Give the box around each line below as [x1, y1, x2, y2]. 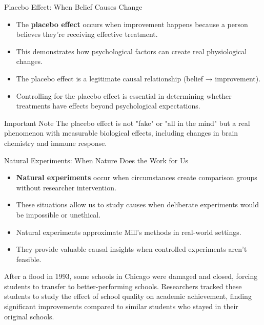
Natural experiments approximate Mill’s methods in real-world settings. [16, 226, 241, 237]
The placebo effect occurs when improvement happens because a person [16, 18, 248, 29]
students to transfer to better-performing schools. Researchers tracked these [4, 280, 242, 291]
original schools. [4, 311, 54, 321]
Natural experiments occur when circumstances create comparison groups [16, 172, 257, 183]
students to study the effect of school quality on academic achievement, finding [4, 291, 252, 301]
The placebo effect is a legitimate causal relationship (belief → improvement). [16, 73, 261, 83]
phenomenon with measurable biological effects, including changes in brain [4, 127, 238, 138]
